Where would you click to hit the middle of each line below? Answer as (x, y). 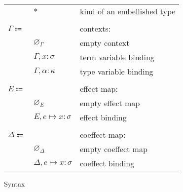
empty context (105, 43)
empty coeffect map (114, 149)
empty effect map (110, 103)
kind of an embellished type (128, 11)
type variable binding (117, 71)
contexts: (95, 28)
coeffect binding (107, 163)
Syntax (15, 184)
